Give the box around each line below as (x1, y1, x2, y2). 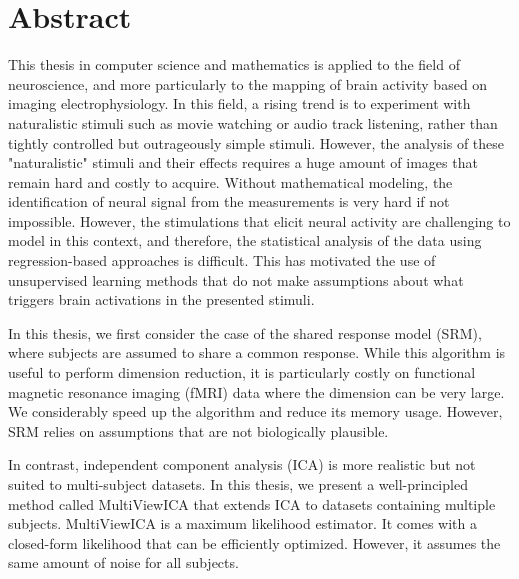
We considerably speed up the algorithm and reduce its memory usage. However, (8, 401, 503, 422)
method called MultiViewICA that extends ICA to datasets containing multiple (8, 493, 496, 514)
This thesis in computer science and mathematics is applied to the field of (8, 54, 460, 75)
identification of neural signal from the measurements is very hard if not (8, 191, 450, 212)
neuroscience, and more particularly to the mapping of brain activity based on (8, 73, 488, 94)
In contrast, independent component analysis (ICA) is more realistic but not (8, 454, 476, 475)
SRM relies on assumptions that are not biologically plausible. (8, 420, 389, 441)
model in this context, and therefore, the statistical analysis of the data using (8, 230, 482, 251)
